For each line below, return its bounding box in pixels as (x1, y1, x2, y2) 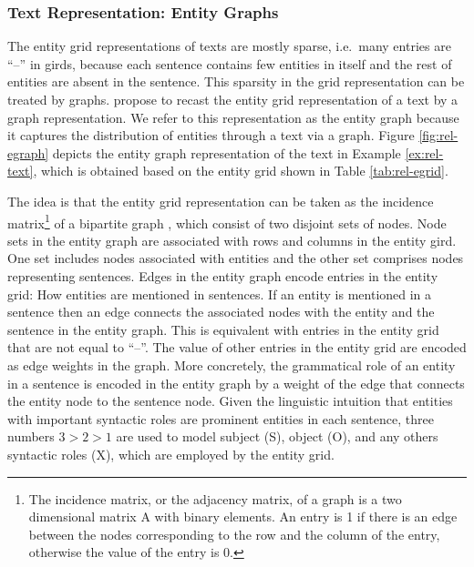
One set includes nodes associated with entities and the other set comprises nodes (7, 248, 464, 268)
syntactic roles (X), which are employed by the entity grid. (7, 444, 335, 463)
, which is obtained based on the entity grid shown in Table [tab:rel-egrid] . (33, 161, 448, 180)
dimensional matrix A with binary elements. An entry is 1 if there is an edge (28, 507, 458, 526)
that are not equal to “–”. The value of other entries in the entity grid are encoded (7, 338, 467, 357)
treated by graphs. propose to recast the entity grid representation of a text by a (7, 90, 459, 108)
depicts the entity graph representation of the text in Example (52, 143, 401, 162)
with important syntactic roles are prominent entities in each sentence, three (7, 409, 434, 428)
